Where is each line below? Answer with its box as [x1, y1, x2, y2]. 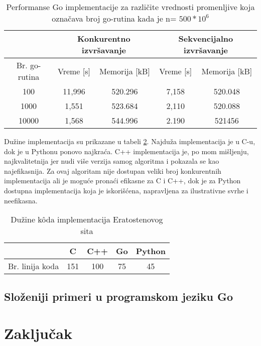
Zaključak [4, 323, 72, 343]
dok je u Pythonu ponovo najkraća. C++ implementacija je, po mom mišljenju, [4, 146, 249, 156]
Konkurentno [77, 33, 130, 44]
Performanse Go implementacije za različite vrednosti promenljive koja [6, 1, 255, 13]
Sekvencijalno [178, 33, 233, 44]
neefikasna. [4, 195, 38, 205]
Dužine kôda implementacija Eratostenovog [11, 213, 163, 225]
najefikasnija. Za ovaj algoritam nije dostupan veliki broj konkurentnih [4, 165, 221, 176]
